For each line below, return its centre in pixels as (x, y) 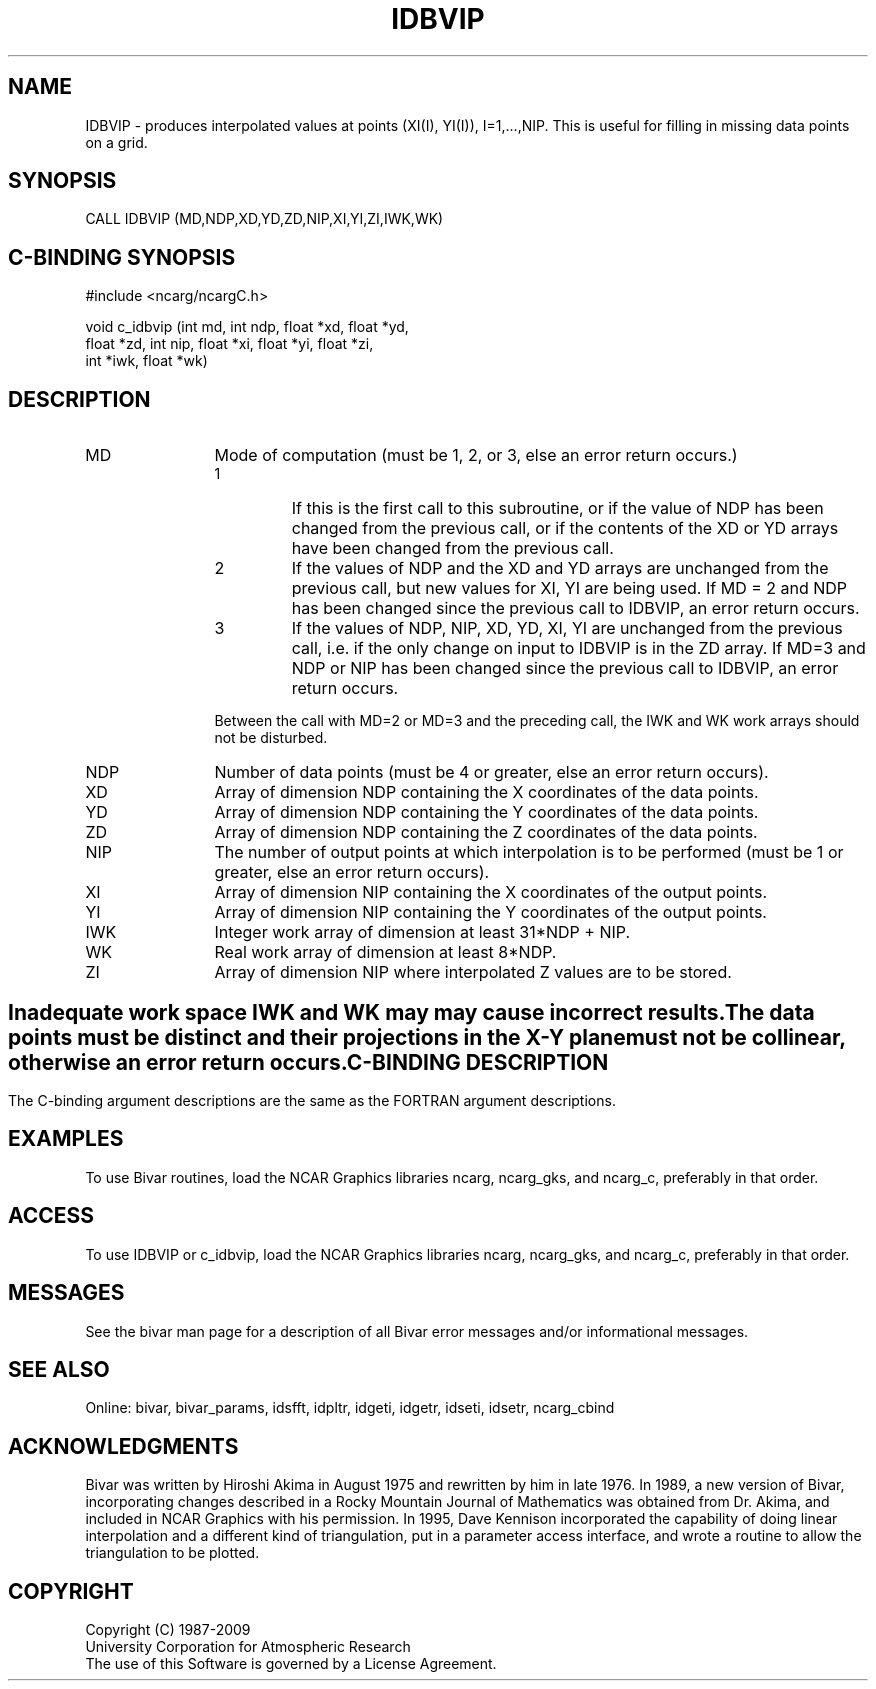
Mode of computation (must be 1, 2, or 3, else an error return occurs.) (476, 455)
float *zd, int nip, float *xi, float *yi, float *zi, (229, 344)
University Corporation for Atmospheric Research (248, 1647)
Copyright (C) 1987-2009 (168, 1630)
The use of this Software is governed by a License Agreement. (291, 1664)
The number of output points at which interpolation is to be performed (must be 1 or (529, 852)
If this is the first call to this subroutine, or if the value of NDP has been (557, 508)
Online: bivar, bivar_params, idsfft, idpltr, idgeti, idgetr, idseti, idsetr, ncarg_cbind (350, 1408)
